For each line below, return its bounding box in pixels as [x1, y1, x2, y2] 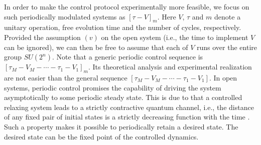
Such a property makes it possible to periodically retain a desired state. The [4, 121, 238, 131]
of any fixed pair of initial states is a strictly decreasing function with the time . [4, 111, 250, 122]
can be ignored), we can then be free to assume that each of [4, 41, 188, 52]
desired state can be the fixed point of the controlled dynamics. [4, 131, 199, 141]
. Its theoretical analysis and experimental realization [88, 61, 252, 72]
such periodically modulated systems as [4, 11, 125, 21]
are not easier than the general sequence [4, 72, 127, 82]
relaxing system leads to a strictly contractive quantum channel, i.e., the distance [4, 101, 254, 112]
